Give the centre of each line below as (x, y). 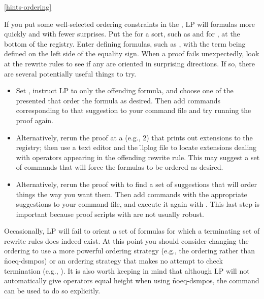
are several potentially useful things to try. (70, 73)
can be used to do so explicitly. (52, 290)
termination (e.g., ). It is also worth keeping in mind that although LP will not (127, 270)
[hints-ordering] (28, 7)
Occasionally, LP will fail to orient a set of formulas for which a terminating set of (132, 231)
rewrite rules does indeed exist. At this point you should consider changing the (126, 240)
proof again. (35, 120)
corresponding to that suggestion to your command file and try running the (134, 110)
